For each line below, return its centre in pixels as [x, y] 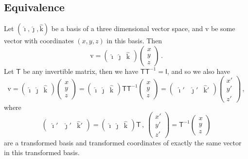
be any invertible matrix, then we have [81, 71]
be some [223, 28]
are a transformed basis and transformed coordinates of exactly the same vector [123, 143]
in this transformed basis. [42, 152]
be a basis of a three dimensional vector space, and [127, 28]
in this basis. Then [134, 41]
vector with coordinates [39, 41]
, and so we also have [199, 71]
